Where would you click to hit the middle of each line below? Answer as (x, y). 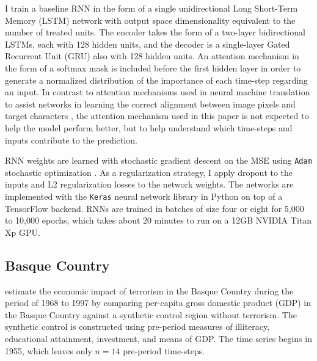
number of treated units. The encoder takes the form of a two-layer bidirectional (155, 32)
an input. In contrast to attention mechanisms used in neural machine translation (158, 92)
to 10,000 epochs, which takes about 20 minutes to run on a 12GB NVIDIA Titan (158, 220)
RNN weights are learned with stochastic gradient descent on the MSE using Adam (158, 160)
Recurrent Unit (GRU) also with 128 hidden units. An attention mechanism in (152, 56)
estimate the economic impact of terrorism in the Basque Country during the (149, 290)
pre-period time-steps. (164, 350)
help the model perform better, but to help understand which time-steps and (149, 127)
